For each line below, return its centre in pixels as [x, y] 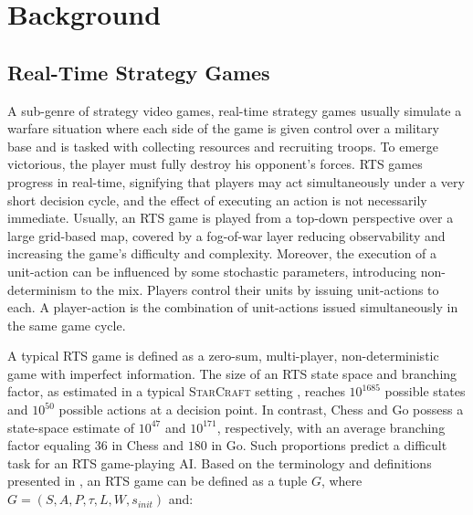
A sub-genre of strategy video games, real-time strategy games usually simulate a [235, 110]
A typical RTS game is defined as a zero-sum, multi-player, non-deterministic [223, 356]
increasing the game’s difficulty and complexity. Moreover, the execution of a [222, 253]
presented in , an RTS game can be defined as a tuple [158, 481]
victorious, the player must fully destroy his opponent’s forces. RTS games [215, 164]
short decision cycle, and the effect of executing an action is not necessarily [217, 200]
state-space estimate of [71, 427]
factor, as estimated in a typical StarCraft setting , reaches [176, 391]
